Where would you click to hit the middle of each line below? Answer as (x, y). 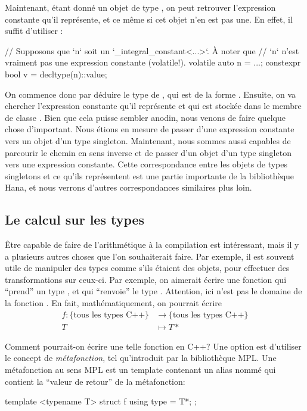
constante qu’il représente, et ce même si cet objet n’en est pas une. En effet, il (149, 19)
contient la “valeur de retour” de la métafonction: (95, 381)
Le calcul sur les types (75, 219)
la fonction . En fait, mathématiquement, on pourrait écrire (113, 303)
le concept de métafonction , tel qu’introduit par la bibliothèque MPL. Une (141, 358)
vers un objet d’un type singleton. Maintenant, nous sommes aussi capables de (148, 140)
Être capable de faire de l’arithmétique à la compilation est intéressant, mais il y (152, 245)
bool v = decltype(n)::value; (56, 74)
